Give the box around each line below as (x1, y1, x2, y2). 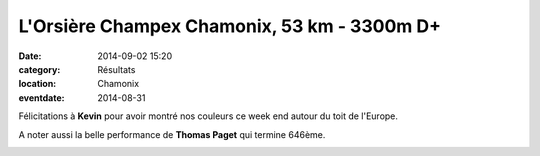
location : (18, 78, 57, 90)
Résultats (97, 63, 136, 75)
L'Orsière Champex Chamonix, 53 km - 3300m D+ (18, 15, 442, 37)
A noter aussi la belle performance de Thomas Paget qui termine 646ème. (18, 128, 326, 140)
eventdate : (18, 91, 65, 104)
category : (18, 63, 61, 75)
